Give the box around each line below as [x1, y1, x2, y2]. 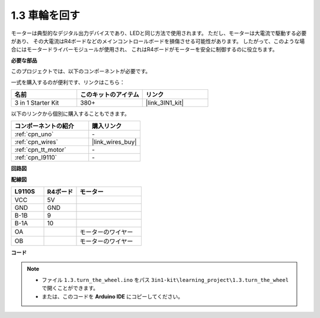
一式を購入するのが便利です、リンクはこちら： [11, 79, 125, 86]
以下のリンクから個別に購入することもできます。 [11, 110, 130, 117]
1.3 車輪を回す [11, 9, 80, 22]
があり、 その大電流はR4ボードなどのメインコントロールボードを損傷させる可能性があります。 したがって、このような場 [11, 37, 305, 44]
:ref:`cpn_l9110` [14, 154, 57, 162]
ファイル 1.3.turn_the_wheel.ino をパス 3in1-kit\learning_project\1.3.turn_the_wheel [41, 276, 289, 283]
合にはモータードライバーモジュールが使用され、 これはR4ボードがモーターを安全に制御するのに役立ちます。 [11, 46, 278, 53]
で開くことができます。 [41, 284, 99, 292]
